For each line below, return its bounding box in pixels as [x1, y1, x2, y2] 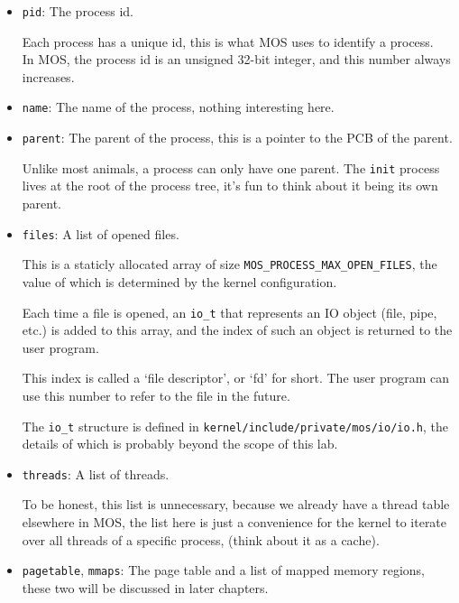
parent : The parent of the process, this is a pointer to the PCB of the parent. [22, 128, 453, 147]
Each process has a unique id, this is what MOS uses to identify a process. [22, 32, 434, 51]
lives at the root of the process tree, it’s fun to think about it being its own [22, 176, 438, 195]
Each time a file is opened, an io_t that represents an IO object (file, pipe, [22, 302, 437, 321]
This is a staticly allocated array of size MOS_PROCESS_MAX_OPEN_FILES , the [22, 255, 437, 274]
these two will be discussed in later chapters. [22, 578, 269, 597]
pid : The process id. [22, 2, 133, 20]
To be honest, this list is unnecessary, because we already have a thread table [22, 495, 450, 514]
